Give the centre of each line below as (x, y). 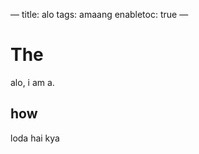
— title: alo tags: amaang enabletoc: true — (99, 14)
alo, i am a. (32, 82)
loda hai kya (35, 138)
